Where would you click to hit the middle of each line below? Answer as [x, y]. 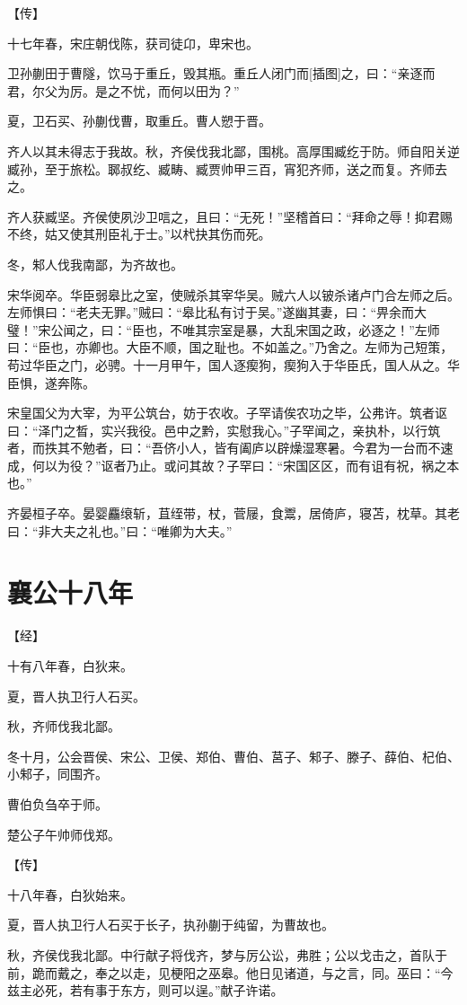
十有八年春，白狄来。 [70, 665]
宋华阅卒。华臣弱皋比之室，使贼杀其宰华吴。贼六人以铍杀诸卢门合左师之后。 [233, 294]
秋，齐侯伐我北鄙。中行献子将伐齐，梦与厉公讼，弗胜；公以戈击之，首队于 [227, 954]
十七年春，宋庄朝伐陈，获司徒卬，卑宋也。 [133, 43]
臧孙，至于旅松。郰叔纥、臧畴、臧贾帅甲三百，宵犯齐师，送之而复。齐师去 [227, 168]
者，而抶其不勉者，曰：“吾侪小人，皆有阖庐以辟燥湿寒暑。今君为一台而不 [224, 448]
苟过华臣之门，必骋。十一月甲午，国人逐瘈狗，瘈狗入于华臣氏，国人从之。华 [233, 364]
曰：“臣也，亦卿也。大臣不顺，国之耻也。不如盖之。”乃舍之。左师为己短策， [230, 347]
